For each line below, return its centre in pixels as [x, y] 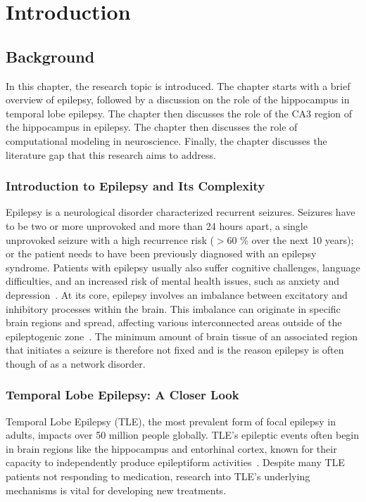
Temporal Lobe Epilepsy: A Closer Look [122, 395]
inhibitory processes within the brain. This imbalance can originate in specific [173, 308]
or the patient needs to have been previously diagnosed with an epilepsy [161, 253]
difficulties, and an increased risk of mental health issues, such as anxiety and [172, 281]
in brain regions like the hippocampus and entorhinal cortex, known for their [171, 448]
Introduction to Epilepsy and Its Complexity [135, 186]
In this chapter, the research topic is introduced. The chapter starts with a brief [178, 85]
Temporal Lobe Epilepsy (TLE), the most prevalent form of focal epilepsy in [171, 421]
